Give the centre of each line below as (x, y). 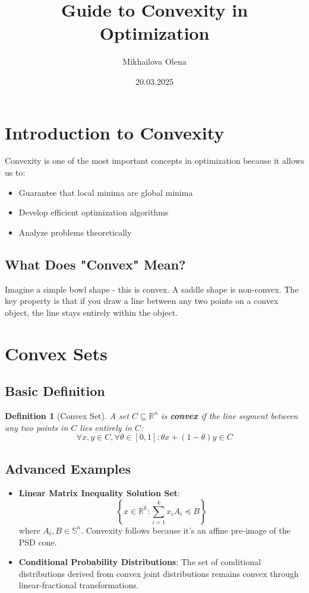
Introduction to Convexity (115, 132)
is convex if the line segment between (230, 415)
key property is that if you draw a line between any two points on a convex (142, 301)
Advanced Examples (68, 468)
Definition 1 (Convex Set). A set (67, 415)
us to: (15, 172)
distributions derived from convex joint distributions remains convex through (159, 573)
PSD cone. (38, 542)
